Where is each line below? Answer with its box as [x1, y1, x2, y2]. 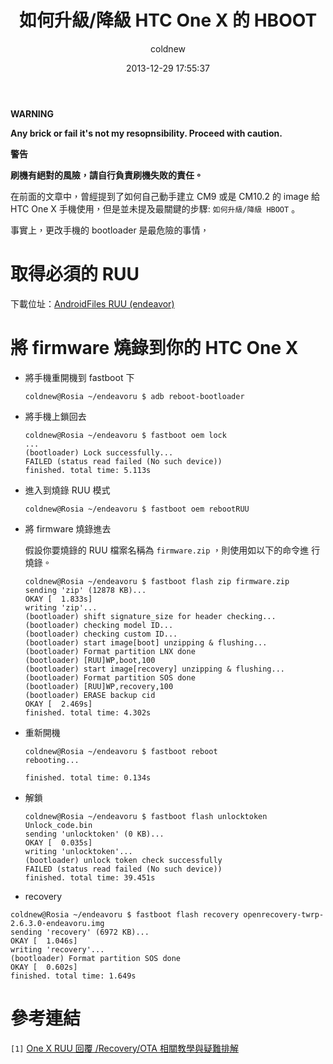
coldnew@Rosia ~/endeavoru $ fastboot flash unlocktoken [24, 811, 268, 821]
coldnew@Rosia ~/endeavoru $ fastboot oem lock [24, 430, 227, 440]
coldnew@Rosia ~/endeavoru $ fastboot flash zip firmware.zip [24, 576, 290, 586]
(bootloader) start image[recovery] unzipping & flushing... [24, 664, 286, 674]
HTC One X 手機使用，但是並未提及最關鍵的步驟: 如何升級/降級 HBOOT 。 [10, 202, 301, 215]
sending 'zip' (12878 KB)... [24, 585, 147, 595]
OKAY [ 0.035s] [24, 837, 93, 848]
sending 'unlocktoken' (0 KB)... [24, 829, 165, 839]
